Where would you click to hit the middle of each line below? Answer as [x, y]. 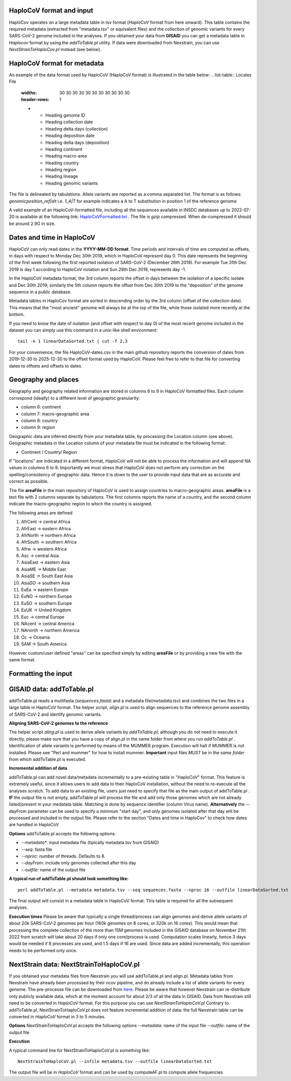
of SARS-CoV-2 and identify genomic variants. [55, 714]
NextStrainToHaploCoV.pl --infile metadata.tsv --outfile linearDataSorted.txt [115, 1061]
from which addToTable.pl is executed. [48, 759]
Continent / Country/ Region [49, 452]
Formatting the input [40, 673]
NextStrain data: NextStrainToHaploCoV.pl [74, 964]
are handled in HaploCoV [34, 825]
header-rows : [35, 100]
